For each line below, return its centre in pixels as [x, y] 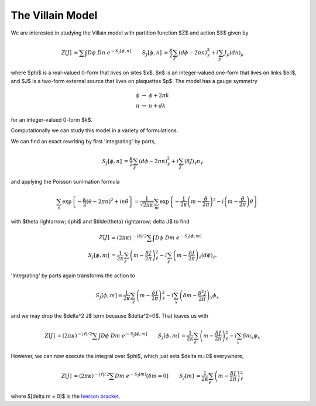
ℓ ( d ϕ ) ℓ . [208, 256]
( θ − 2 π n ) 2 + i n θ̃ [107, 201]
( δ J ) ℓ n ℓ [194, 162]
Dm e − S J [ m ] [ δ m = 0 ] [142, 375]
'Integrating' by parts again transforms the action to [73, 276]
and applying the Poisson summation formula [65, 181]
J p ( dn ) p [234, 53]
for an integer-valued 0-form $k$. [52, 119]
